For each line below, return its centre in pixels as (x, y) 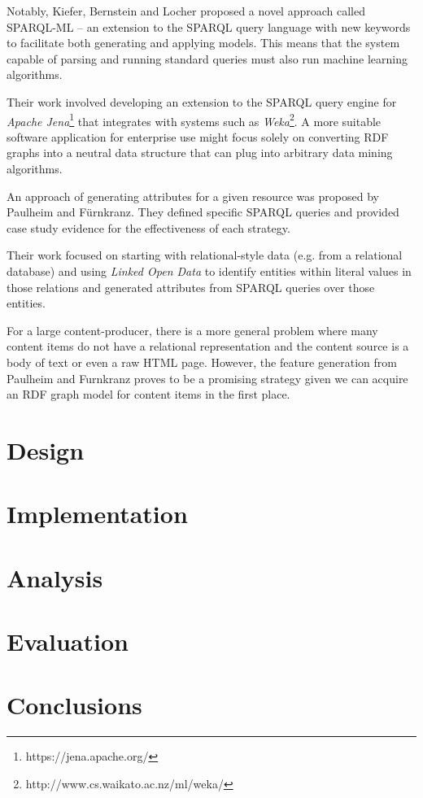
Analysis (55, 577)
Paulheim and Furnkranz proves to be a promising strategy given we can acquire (207, 378)
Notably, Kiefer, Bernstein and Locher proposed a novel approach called (186, 11)
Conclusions (74, 705)
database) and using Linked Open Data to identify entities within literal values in (209, 270)
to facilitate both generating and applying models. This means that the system (203, 43)
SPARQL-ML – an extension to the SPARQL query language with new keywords (209, 26)
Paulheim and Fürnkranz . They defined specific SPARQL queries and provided (203, 212)
